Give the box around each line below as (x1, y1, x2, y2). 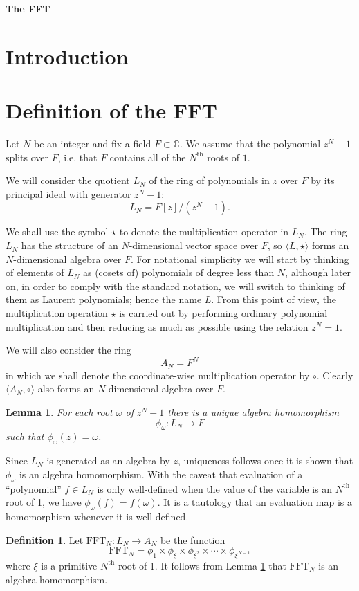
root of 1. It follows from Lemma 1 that (118, 558, 286, 572)
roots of (207, 149, 239, 164)
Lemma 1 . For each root (6, 404, 113, 419)
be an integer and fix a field (33, 136, 151, 151)
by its (311, 173, 335, 188)
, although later (285, 265, 351, 280)
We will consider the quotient (6, 173, 130, 188)
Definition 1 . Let (6, 532, 84, 547)
